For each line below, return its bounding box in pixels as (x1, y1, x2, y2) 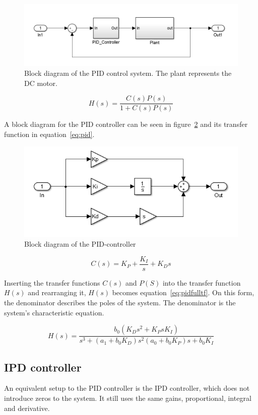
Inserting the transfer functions (4, 277, 100, 288)
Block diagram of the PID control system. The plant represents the (24, 68, 232, 78)
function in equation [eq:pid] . (4, 129, 95, 140)
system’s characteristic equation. (4, 307, 104, 317)
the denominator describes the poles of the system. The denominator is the (4, 297, 236, 307)
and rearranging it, (28, 287, 86, 298)
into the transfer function (162, 277, 241, 288)
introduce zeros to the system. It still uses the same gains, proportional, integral (4, 393, 251, 403)
